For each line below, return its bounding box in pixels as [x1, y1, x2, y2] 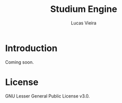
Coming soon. [5, 59, 34, 65]
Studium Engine [50, 3, 118, 15]
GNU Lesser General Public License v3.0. [5, 93, 90, 99]
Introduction [5, 42, 58, 54]
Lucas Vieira [71, 20, 97, 26]
